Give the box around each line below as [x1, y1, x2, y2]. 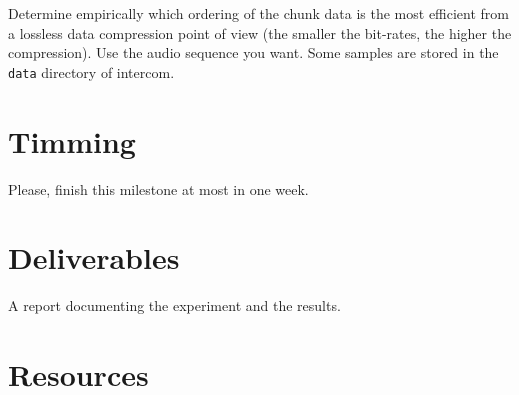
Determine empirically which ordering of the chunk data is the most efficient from [8, 3, 510, 23]
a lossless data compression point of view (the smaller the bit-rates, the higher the [8, 22, 512, 43]
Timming [8, 120, 136, 161]
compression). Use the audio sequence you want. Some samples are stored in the [8, 42, 499, 63]
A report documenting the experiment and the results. [8, 295, 341, 316]
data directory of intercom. [8, 61, 175, 82]
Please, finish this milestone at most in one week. [8, 178, 309, 199]
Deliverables [8, 237, 180, 278]
